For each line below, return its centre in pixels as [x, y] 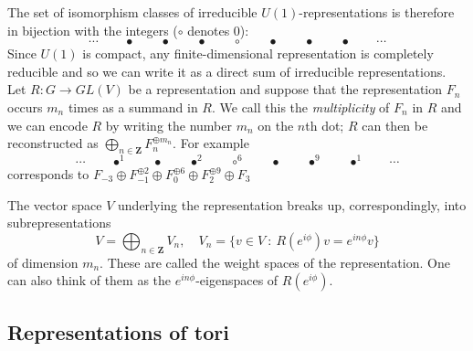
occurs [25, 106]
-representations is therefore [377, 12]
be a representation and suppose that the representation [285, 89]
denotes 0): [218, 30]
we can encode [47, 125]
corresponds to [48, 174]
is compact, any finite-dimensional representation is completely [258, 53]
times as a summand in [133, 106]
